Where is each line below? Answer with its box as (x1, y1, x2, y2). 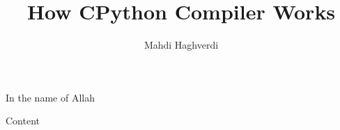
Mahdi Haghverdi (144, 38, 219, 52)
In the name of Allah (6, 90, 95, 104)
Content (6, 113, 40, 128)
